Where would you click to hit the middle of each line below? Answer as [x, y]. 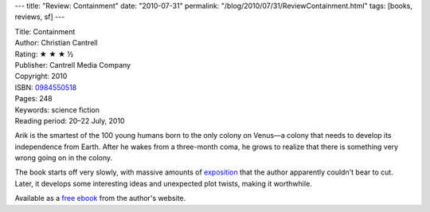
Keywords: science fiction [57, 110]
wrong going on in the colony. [64, 158]
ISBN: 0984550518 [46, 87]
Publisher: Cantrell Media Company [73, 65]
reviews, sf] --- [40, 17]
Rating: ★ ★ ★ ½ [44, 54]
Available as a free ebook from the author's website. [100, 198]
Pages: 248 [33, 99]
